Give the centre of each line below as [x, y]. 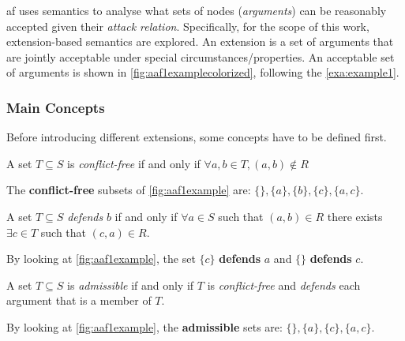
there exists [355, 216]
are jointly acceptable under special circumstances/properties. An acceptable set [201, 56]
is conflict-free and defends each [284, 285]
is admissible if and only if [131, 285]
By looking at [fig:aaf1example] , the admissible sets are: [144, 326]
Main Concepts [56, 107]
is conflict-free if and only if [134, 163]
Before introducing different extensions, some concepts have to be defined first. [197, 137]
